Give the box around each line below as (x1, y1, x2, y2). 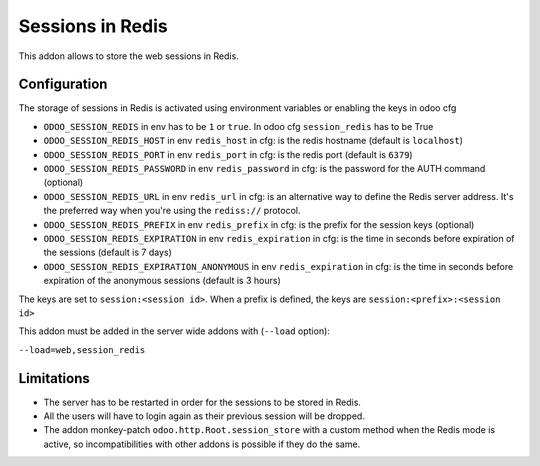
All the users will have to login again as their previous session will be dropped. (43, 410, 365, 422)
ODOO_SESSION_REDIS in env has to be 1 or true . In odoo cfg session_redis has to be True (43, 120, 434, 132)
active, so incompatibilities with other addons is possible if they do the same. (43, 438, 361, 450)
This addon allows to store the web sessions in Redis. (18, 50, 239, 62)
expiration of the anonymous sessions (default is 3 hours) (43, 275, 281, 287)
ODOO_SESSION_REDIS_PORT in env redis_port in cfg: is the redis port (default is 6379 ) (43, 148, 414, 160)
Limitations (18, 370, 90, 387)
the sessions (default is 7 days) (43, 246, 172, 259)
